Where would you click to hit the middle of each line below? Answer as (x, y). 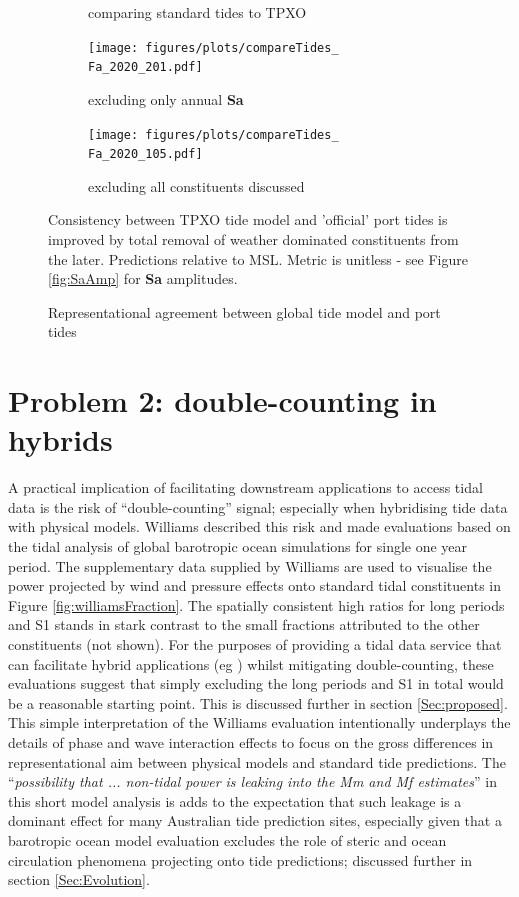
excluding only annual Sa (166, 98)
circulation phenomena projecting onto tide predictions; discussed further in (240, 859)
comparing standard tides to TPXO (197, 12)
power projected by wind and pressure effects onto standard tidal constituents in (254, 585)
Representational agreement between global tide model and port (244, 311)
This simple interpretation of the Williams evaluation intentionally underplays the (259, 722)
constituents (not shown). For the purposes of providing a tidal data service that (255, 644)
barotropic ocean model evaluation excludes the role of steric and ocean (227, 839)
